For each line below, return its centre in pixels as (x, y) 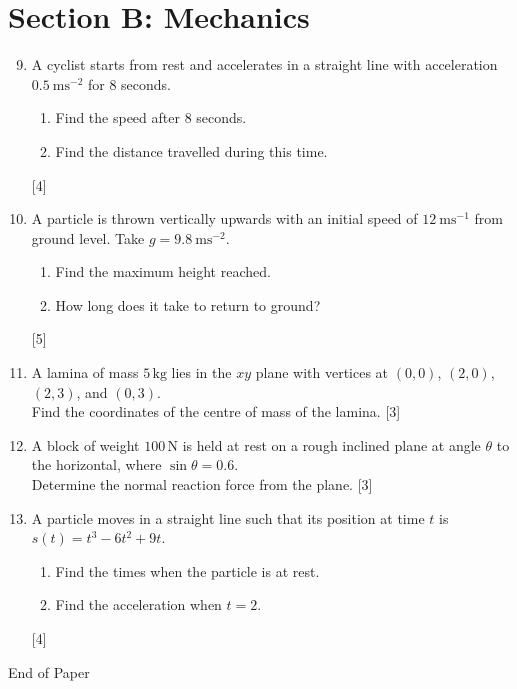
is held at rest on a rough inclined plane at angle (331, 444)
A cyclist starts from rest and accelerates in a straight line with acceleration (264, 64)
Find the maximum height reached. (163, 271)
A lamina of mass (85, 372)
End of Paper (49, 671)
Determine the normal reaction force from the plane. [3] (202, 484)
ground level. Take (88, 237)
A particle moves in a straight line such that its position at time (228, 517)
